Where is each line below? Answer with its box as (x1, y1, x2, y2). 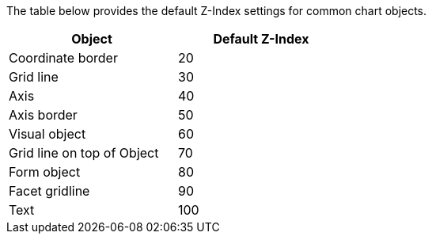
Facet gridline (9, 183, 90, 199)
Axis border (9, 107, 78, 123)
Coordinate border (9, 50, 118, 66)
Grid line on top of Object (9, 145, 159, 161)
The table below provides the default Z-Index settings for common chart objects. (6, 4, 427, 17)
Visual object (9, 126, 86, 142)
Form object (9, 164, 81, 180)
